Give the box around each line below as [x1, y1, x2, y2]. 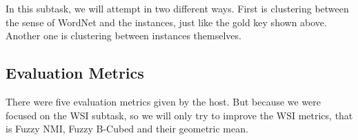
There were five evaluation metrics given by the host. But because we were [6, 94, 321, 108]
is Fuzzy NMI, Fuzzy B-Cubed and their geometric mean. [6, 121, 248, 136]
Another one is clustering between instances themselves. [6, 28, 241, 43]
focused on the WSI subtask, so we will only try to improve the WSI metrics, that [6, 108, 353, 122]
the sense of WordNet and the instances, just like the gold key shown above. [6, 14, 327, 29]
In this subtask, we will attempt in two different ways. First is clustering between [6, 1, 349, 15]
